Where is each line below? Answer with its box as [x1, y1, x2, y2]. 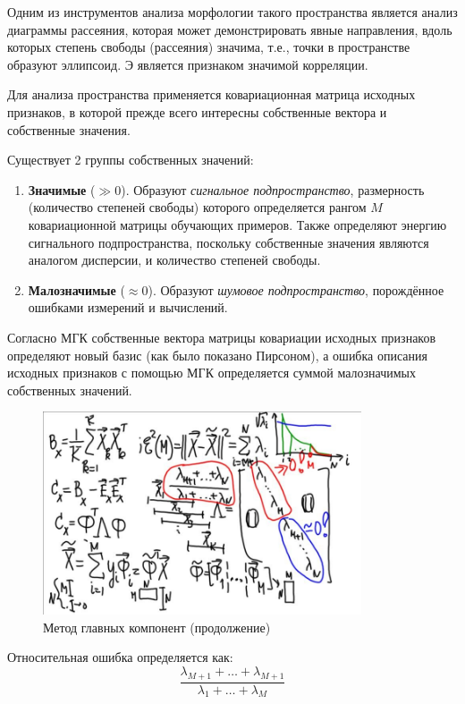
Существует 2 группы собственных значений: [7, 150, 254, 169]
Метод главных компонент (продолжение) [43, 617, 271, 636]
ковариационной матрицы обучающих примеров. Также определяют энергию [28, 215, 447, 233]
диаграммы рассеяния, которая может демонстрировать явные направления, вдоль [7, 20, 452, 38]
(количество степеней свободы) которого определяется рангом [28, 198, 367, 216]
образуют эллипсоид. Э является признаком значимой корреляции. [7, 55, 368, 73]
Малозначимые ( [28, 280, 125, 299]
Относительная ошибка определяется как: [7, 648, 233, 666]
